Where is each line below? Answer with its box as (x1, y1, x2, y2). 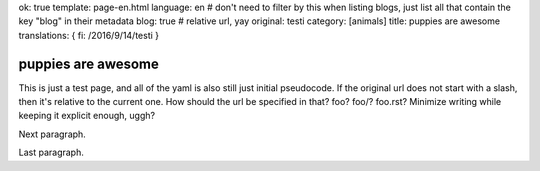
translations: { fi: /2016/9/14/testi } (18, 29, 160, 41)
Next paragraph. (18, 128, 87, 140)
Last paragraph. (18, 146, 84, 159)
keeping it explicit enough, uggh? (18, 110, 155, 122)
